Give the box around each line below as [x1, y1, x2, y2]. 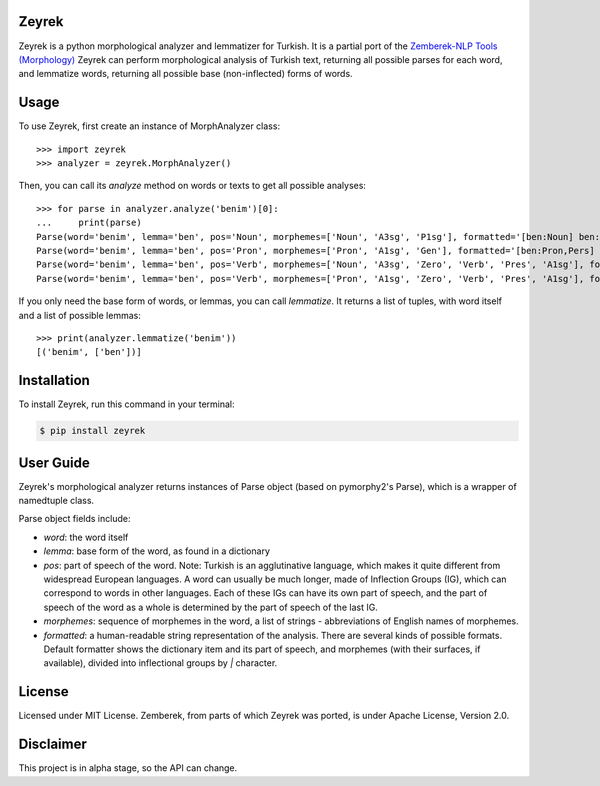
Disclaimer [18, 736, 87, 753]
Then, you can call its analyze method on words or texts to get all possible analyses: [18, 180, 367, 192]
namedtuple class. [18, 495, 95, 507]
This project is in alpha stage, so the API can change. [18, 762, 238, 774]
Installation [18, 372, 90, 389]
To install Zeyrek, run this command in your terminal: [18, 398, 235, 410]
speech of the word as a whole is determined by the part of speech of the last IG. [43, 601, 379, 613]
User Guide [18, 454, 90, 471]
